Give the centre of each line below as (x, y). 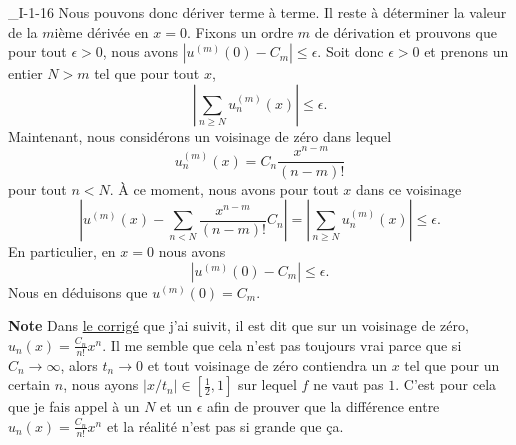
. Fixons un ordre (240, 31)
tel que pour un (452, 364)
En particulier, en (62, 251)
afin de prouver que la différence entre (323, 406)
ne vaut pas (348, 384)
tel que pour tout (147, 73)
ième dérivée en (101, 31)
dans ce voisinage (408, 188)
